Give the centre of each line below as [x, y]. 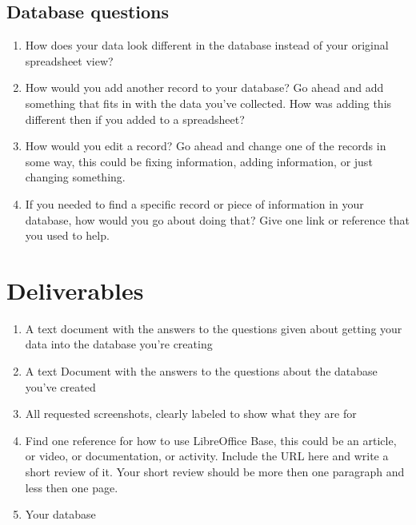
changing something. [75, 177]
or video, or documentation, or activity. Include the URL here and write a [207, 456]
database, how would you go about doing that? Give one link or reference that [217, 219]
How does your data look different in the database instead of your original [207, 45]
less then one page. [72, 487]
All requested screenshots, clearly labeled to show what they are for [191, 414]
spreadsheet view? [69, 60]
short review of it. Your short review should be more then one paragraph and [215, 472]
